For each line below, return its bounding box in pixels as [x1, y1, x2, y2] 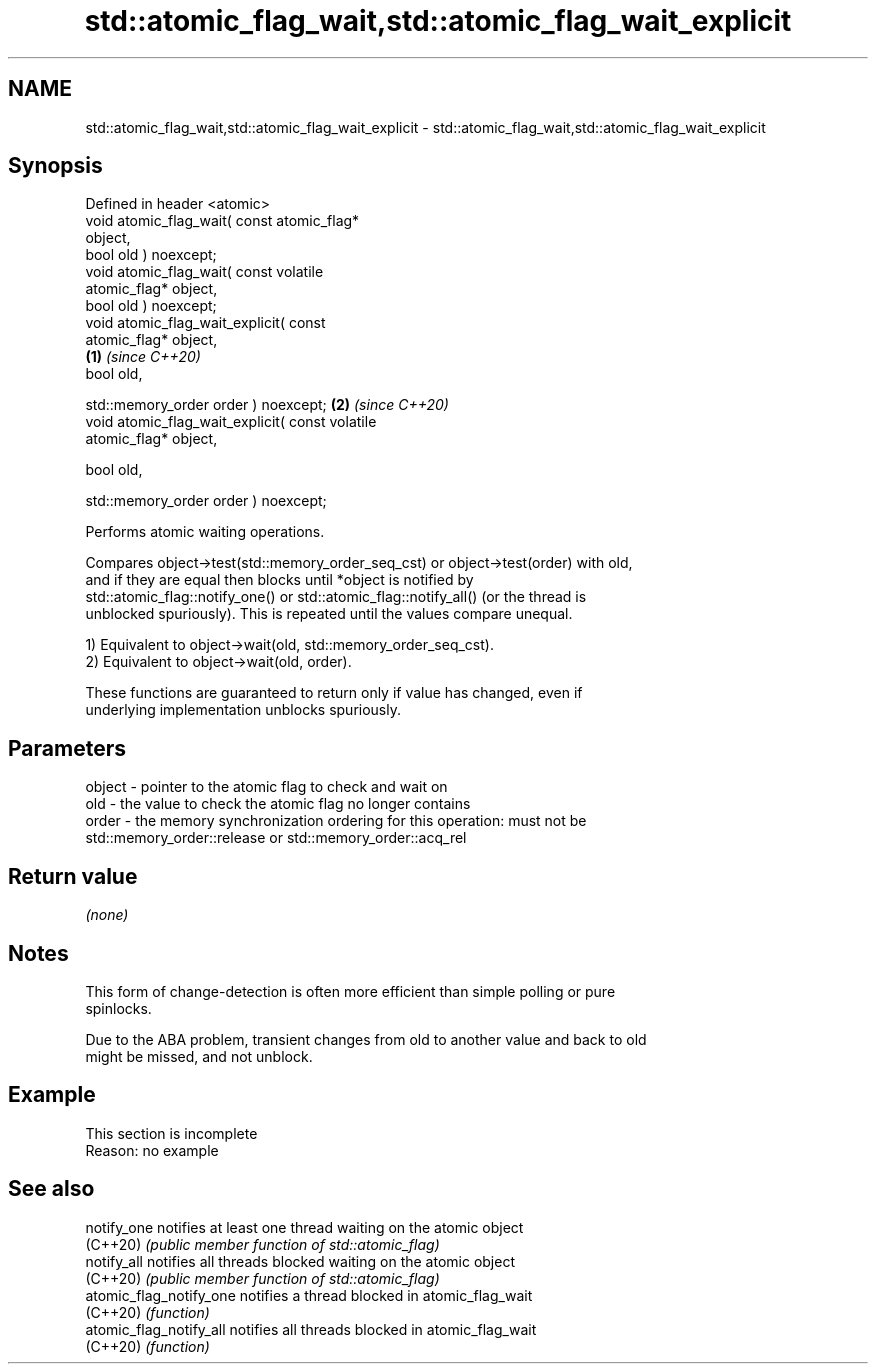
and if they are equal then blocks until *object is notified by [85, 571, 474, 589]
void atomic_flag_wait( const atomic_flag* [85, 212, 360, 230]
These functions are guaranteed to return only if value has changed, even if [85, 684, 583, 702]
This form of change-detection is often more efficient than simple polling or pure [85, 982, 616, 1000]
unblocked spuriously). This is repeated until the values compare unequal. [85, 605, 573, 623]
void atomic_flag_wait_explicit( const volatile [85, 413, 377, 431]
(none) [85, 906, 129, 924]
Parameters [8, 735, 126, 761]
